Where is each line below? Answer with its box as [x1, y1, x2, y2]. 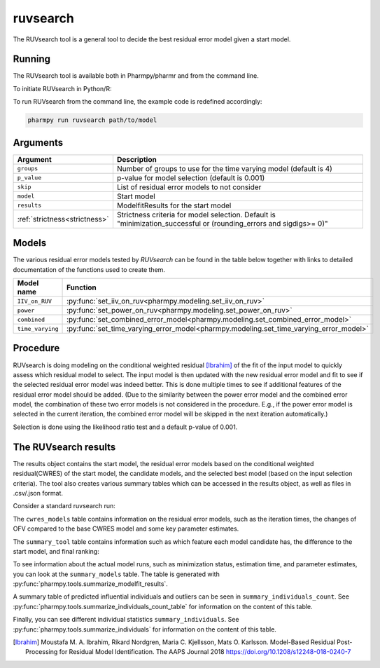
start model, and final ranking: [13, 547, 99, 555]
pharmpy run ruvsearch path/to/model [27, 116, 157, 124]
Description [116, 154, 157, 164]
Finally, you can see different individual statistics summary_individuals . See [13, 615, 239, 624]
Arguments [13, 137, 64, 149]
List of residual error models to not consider [116, 182, 262, 192]
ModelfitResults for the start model [116, 200, 232, 210]
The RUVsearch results [13, 441, 116, 453]
